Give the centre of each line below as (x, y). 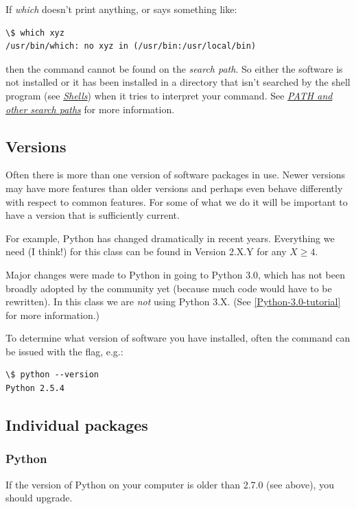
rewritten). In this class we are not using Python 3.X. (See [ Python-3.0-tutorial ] (173, 301)
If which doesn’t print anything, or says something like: (121, 9)
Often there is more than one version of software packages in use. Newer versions (175, 175)
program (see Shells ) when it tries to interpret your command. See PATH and (169, 95)
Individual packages (77, 425)
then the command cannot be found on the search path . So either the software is (174, 68)
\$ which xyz (35, 33)
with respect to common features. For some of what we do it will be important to (177, 201)
